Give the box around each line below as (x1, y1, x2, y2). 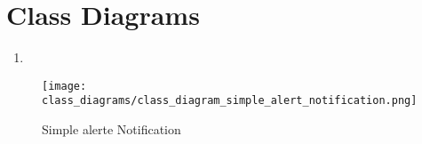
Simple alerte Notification (42, 120, 181, 139)
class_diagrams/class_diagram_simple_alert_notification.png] (42, 94, 418, 108)
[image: (42, 79, 87, 92)
